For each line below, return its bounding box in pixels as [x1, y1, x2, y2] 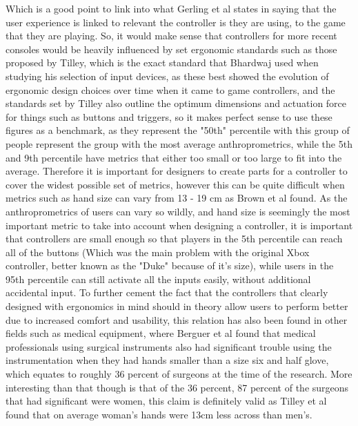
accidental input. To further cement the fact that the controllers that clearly [6, 285, 328, 300]
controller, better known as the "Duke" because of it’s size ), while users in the [6, 258, 334, 273]
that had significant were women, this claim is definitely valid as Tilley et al [6, 394, 327, 408]
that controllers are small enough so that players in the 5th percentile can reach [6, 231, 343, 246]
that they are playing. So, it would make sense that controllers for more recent [6, 28, 337, 43]
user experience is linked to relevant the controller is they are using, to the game [6, 14, 346, 29]
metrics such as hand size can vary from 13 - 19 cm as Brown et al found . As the [6, 191, 348, 205]
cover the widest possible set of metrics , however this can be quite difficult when [6, 177, 345, 191]
